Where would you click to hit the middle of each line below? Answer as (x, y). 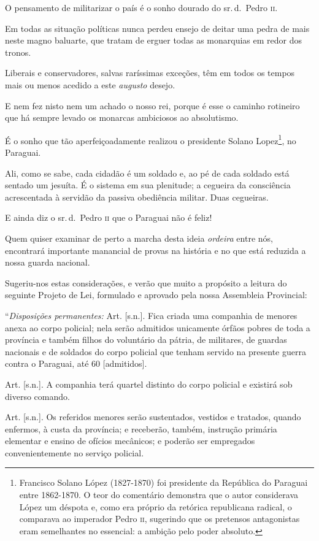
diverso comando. (37, 396)
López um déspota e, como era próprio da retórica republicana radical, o (156, 506)
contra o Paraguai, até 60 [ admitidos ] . (76, 363)
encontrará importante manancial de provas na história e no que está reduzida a (156, 250)
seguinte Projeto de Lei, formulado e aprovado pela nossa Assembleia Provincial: (156, 295)
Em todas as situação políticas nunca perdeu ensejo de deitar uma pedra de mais (157, 28)
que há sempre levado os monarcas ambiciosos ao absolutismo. (122, 117)
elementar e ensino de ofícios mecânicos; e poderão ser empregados (130, 441)
